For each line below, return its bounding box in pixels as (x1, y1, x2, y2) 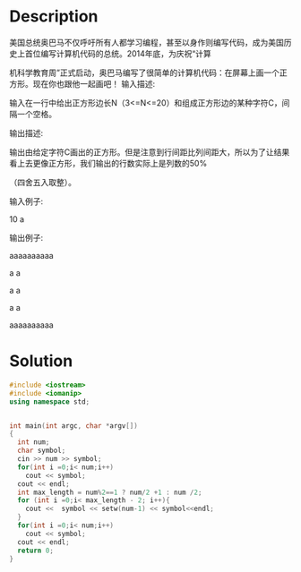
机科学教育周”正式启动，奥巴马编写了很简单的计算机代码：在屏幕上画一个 (9, 67, 280, 78)
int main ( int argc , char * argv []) (9, 421, 139, 431)
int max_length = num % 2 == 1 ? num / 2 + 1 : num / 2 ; (17, 488, 202, 497)
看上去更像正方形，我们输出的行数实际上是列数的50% (9, 158, 208, 168)
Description (9, 6, 99, 27)
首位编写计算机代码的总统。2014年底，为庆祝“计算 (24, 47, 212, 59)
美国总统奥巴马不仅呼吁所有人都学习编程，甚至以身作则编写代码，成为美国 (9, 37, 284, 47)
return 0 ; (17, 546, 54, 555)
